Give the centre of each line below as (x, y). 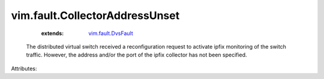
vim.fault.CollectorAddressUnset (95, 15)
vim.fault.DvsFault (111, 33)
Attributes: (24, 68)
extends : (52, 33)
